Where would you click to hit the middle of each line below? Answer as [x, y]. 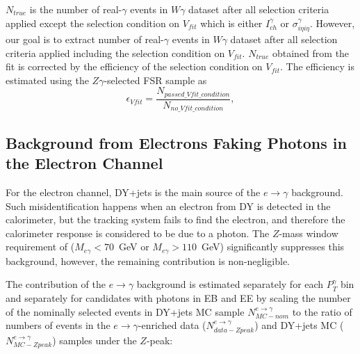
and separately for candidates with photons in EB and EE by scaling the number [178, 297]
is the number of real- [76, 9]
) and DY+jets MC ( [299, 325]
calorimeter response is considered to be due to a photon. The [138, 233]
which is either [231, 23]
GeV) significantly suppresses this [273, 247]
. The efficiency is [318, 66]
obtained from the [311, 53]
